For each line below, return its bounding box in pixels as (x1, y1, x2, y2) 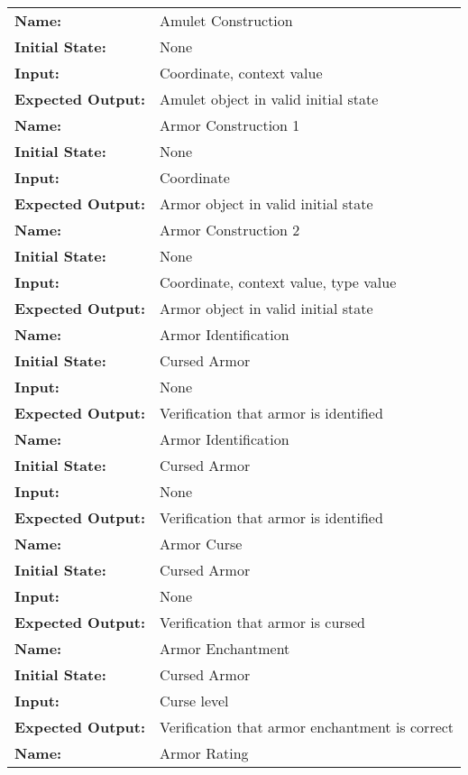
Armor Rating (160, 743, 249, 763)
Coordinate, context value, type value (160, 272, 397, 292)
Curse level (160, 690, 229, 711)
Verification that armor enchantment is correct (160, 716, 454, 737)
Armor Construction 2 (160, 219, 300, 240)
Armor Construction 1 (160, 115, 300, 135)
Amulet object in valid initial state (160, 88, 379, 109)
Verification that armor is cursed (160, 612, 365, 632)
